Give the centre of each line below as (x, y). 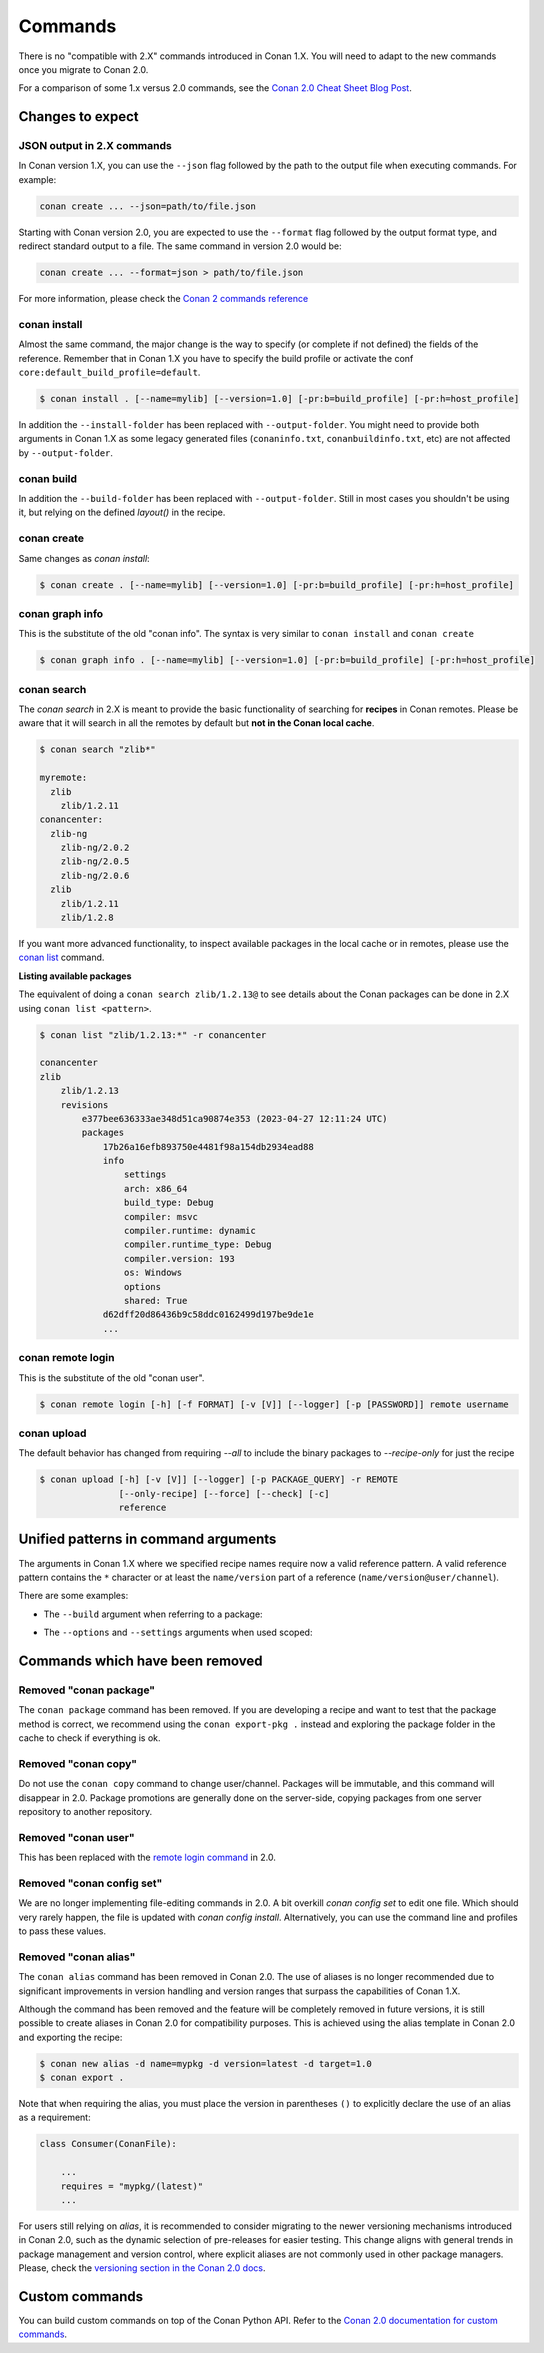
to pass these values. (62, 1931)
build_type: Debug (168, 1203)
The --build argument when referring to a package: (153, 1614)
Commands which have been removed (141, 1660)
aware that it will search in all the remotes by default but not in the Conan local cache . (196, 723)
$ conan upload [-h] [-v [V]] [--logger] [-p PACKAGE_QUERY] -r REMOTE (219, 1479)
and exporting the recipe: (70, 2037)
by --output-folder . (66, 452)
